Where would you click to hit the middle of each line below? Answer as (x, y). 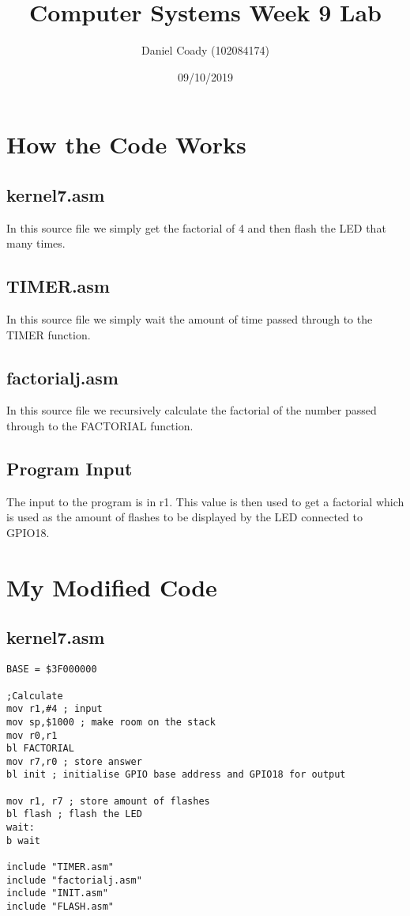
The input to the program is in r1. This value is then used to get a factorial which (205, 501)
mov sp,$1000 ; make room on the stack (111, 722)
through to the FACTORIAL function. (100, 426)
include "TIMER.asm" (60, 867)
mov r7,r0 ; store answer (74, 761)
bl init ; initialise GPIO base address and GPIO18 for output (176, 775)
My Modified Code (112, 587)
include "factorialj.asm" (74, 880)
